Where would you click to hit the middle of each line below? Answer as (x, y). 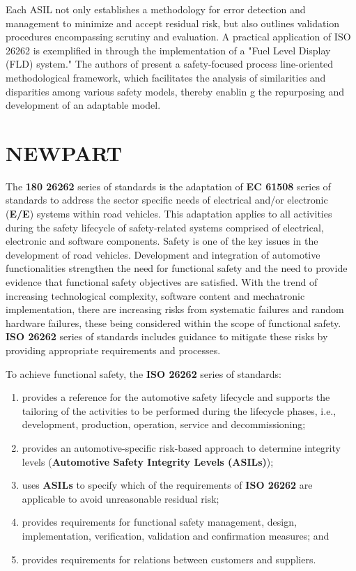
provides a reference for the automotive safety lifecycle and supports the (176, 397)
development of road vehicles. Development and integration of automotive (163, 254)
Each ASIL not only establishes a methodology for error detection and (156, 9)
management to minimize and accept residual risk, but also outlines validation (173, 23)
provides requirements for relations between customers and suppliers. (169, 559)
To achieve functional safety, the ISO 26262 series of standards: (144, 373)
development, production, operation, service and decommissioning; (164, 424)
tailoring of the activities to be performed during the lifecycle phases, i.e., (179, 410)
